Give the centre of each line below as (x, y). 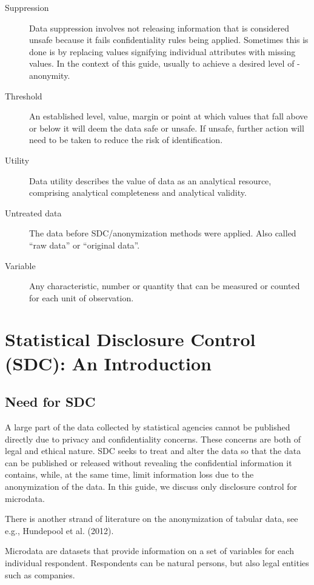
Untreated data (33, 212)
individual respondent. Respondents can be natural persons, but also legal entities (157, 562)
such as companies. (40, 574)
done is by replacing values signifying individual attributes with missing (162, 51)
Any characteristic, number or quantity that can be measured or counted (165, 286)
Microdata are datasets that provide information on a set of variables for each (149, 551)
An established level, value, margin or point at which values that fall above (169, 116)
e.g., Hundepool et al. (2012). (59, 530)
